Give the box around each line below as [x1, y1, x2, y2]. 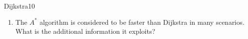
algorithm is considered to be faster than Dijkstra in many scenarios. [39, 17, 245, 27]
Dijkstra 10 [4, 1, 35, 10]
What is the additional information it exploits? [15, 26, 156, 36]
